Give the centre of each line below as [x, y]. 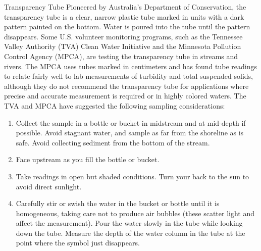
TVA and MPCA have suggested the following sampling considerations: [115, 105]
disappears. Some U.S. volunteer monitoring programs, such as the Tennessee [123, 36]
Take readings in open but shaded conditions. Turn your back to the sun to [133, 176]
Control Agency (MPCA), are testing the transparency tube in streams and [121, 56]
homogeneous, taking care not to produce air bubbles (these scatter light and [135, 213]
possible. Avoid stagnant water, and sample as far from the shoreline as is [130, 133]
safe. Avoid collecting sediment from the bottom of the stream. [113, 142]
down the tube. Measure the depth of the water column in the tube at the [130, 233]
